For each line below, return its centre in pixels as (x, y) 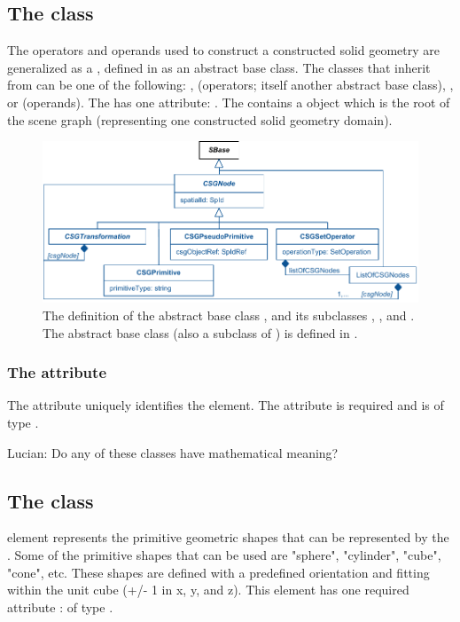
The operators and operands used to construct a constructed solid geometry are (223, 50)
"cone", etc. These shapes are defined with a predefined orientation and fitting (218, 572)
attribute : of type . (60, 606)
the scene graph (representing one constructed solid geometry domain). (200, 119)
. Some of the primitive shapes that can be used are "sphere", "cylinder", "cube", (224, 555)
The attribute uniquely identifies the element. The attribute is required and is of (226, 405)
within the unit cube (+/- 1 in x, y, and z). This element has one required (208, 590)
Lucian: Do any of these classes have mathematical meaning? (173, 452)
